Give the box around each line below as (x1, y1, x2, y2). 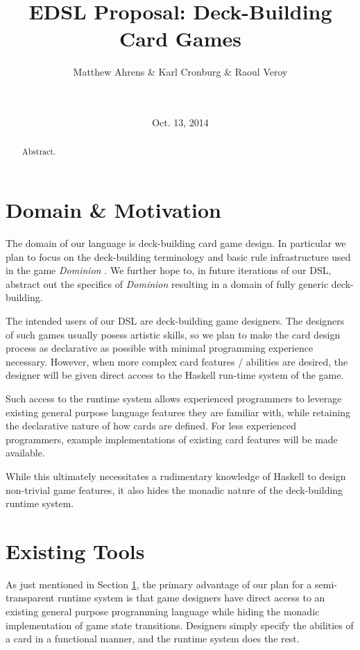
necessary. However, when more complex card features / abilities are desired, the (6, 354, 348, 368)
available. (6, 445, 45, 460)
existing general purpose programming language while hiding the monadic (6, 604, 320, 619)
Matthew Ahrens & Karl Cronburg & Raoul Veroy (73, 65, 288, 79)
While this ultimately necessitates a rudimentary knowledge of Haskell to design (6, 468, 346, 483)
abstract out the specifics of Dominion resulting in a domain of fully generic (6, 276, 329, 291)
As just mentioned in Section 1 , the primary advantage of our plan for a (6, 576, 312, 591)
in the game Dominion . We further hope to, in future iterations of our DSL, (6, 263, 332, 277)
